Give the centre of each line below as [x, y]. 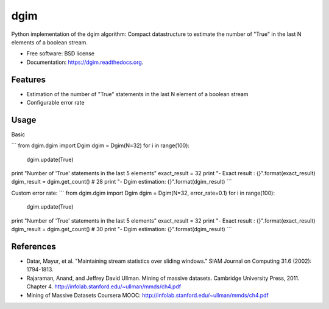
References [34, 246]
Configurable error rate [55, 103]
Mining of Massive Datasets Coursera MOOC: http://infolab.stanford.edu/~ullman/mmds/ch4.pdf [148, 295]
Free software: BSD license [60, 54]
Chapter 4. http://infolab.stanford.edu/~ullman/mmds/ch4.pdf [104, 286]
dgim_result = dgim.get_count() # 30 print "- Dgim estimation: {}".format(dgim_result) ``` [122, 229]
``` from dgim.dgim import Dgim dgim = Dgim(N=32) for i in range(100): [101, 145]
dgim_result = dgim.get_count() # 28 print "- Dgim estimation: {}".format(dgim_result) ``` [122, 182]
